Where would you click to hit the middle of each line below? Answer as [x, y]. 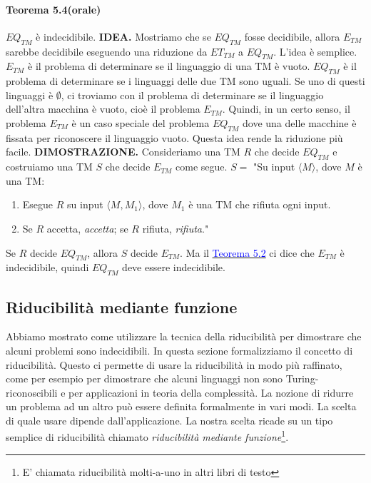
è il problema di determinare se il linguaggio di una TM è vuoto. [169, 66]
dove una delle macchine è [299, 122]
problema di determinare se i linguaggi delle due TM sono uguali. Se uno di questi [185, 81]
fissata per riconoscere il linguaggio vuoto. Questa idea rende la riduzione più [174, 137]
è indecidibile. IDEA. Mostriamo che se [123, 36]
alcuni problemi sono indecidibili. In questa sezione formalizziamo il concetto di [179, 350]
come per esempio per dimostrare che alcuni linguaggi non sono [144, 378]
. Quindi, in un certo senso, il [286, 109]
